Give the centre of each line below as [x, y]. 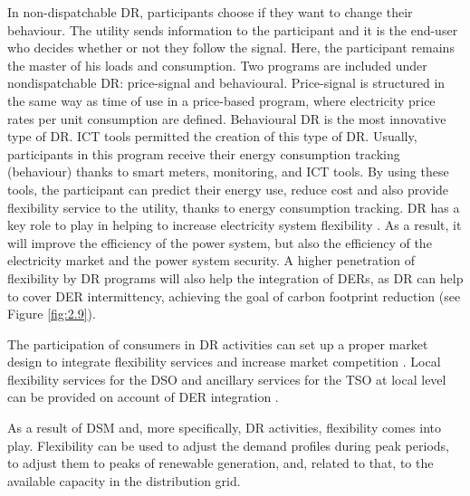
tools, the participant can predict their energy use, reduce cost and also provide [228, 189]
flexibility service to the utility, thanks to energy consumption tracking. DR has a [234, 207]
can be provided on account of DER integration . [143, 397]
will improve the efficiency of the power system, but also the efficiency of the [220, 242]
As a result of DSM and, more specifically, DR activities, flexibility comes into [224, 428]
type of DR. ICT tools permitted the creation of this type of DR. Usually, [212, 136]
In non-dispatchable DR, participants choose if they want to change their [210, 12]
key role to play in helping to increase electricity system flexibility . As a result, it [235, 225]
